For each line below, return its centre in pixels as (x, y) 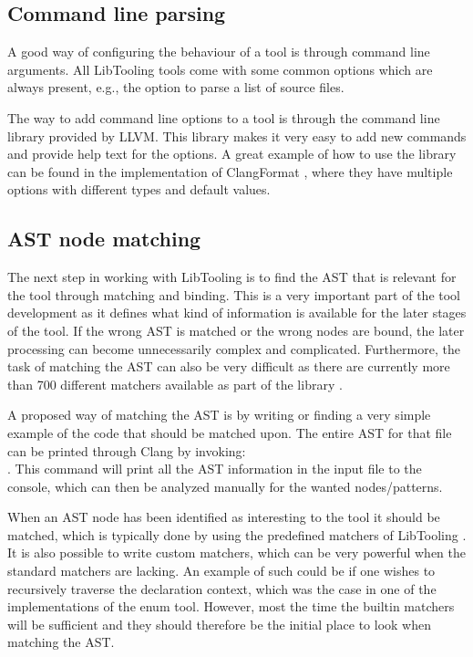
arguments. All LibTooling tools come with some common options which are (220, 69)
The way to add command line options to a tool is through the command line (224, 117)
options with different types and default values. (139, 189)
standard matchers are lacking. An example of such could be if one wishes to (221, 571)
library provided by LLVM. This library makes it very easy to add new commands (237, 136)
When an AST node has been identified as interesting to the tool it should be (224, 517)
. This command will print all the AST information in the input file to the (215, 469)
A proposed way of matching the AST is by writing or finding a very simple (219, 415)
